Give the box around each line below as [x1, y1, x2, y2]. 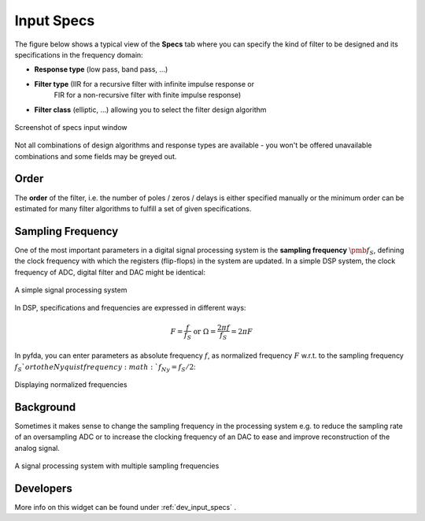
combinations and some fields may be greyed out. [14, 151, 177, 161]
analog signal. [14, 443, 61, 452]
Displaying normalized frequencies [14, 379, 128, 389]
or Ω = [193, 327, 216, 336]
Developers [14, 482, 72, 495]
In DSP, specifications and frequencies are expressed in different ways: [14, 303, 246, 313]
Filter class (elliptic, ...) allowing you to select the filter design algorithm [34, 105, 267, 114]
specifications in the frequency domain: [14, 50, 143, 59]
